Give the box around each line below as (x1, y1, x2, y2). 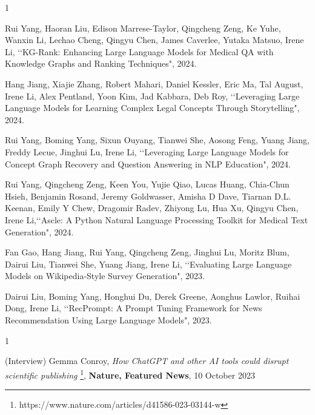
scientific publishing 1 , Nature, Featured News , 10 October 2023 (5, 366, 255, 381)
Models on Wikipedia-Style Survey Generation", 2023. (5, 269, 205, 282)
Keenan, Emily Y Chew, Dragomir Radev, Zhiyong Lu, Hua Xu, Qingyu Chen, (5, 201, 299, 214)
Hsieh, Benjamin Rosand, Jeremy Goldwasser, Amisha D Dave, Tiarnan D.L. (5, 189, 291, 202)
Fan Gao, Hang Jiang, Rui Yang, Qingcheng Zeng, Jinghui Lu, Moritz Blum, (5, 246, 290, 258)
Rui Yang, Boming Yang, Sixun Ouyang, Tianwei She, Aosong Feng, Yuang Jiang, (5, 133, 310, 146)
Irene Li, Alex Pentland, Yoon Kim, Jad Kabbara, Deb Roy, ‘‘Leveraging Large (5, 89, 300, 102)
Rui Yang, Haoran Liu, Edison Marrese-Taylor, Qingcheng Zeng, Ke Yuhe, (5, 21, 281, 34)
